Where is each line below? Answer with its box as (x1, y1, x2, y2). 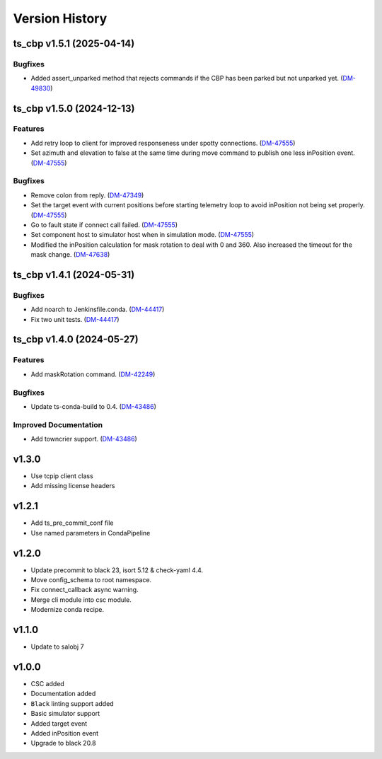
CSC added (30, 679, 65, 688)
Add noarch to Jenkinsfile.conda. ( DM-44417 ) (30, 305, 165, 314)
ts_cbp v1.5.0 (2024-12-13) (13, 103, 135, 115)
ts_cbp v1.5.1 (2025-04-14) (13, 37, 135, 50)
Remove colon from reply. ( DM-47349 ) (30, 191, 144, 199)
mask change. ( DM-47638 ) (30, 250, 110, 259)
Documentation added (30, 690, 96, 698)
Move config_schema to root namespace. (30, 576, 152, 584)
